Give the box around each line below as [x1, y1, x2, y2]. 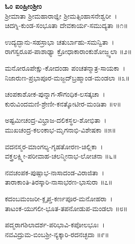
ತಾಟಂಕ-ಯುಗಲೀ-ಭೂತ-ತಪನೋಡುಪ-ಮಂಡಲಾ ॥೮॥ [5, 203, 128, 213]
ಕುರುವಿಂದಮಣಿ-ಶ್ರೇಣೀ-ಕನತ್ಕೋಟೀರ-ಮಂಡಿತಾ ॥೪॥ [5, 98, 121, 108]
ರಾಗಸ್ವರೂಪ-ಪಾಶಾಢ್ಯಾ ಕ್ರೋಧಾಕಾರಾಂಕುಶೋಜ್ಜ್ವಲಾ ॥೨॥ [5, 46, 132, 56]
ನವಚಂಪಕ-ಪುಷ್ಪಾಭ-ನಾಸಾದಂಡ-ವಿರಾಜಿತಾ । [5, 167, 105, 177]
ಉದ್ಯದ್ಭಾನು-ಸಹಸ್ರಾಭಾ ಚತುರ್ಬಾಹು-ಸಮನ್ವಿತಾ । [5, 36, 114, 47]
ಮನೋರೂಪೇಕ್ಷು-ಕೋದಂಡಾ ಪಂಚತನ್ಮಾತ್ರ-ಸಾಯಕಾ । [5, 62, 126, 73]
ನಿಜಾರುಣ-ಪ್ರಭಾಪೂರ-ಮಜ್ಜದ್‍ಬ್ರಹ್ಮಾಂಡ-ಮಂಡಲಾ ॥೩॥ [5, 72, 130, 82]
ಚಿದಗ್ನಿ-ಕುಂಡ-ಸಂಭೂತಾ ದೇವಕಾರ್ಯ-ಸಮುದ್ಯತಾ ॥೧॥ [5, 20, 128, 30]
